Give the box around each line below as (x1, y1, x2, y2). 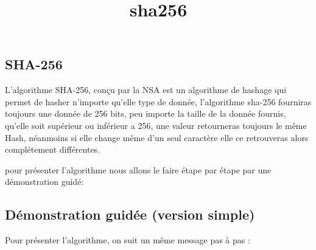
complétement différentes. (5, 143, 100, 156)
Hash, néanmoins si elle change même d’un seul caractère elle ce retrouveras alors (5, 131, 309, 144)
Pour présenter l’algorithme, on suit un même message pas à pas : (5, 234, 250, 246)
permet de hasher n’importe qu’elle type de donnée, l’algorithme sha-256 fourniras (5, 95, 312, 108)
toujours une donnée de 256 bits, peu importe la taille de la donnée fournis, (5, 107, 286, 120)
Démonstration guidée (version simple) (5, 205, 255, 224)
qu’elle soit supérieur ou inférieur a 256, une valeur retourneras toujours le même (5, 119, 307, 131)
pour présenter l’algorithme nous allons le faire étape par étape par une (5, 163, 272, 176)
